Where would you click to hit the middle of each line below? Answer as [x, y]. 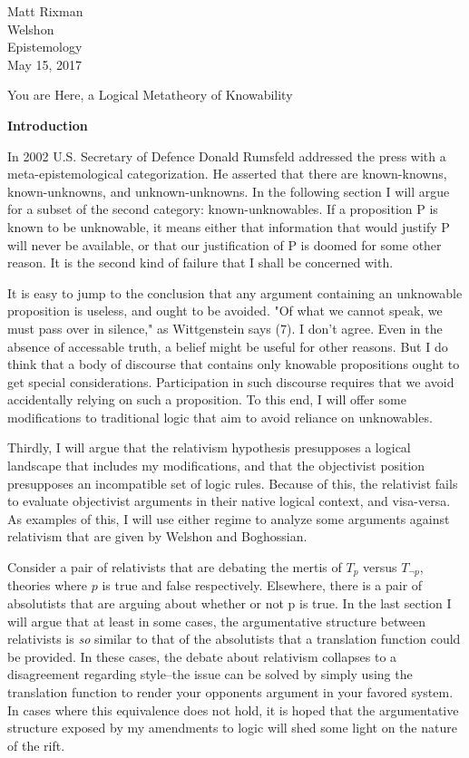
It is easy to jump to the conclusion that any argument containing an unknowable [235, 292]
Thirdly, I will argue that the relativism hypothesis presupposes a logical [209, 447]
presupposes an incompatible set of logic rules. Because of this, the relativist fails [233, 483]
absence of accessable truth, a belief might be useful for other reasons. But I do [228, 346]
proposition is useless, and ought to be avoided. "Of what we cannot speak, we [225, 311]
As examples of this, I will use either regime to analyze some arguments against [229, 518]
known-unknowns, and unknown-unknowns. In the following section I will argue [229, 191]
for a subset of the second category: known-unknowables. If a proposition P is [223, 209]
